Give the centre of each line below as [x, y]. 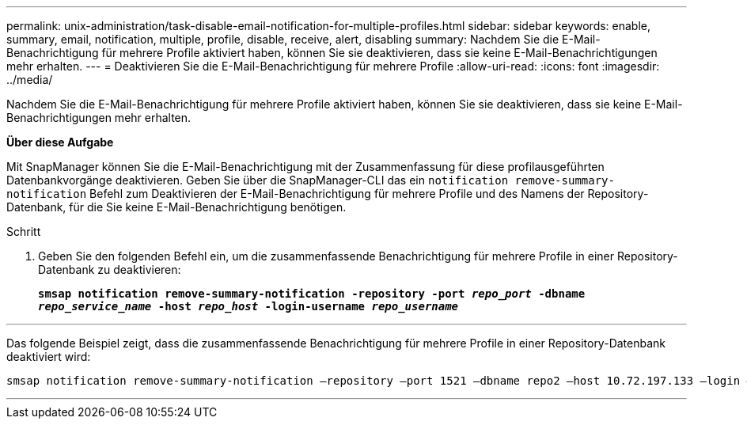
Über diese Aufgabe [60, 142]
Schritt [24, 231]
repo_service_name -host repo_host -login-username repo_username [248, 306]
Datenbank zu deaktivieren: [110, 269]
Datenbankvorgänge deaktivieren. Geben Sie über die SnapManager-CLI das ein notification [258, 180]
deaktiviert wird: [49, 357]
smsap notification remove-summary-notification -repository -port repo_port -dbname [312, 294]
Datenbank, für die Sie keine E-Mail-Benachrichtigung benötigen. [176, 207]
